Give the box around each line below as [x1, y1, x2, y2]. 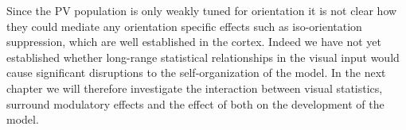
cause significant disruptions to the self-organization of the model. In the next [6, 64, 386, 81]
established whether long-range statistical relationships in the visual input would [6, 48, 400, 65]
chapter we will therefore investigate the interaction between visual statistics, [6, 79, 383, 96]
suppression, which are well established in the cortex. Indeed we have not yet [6, 33, 382, 50]
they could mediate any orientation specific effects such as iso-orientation [6, 17, 362, 34]
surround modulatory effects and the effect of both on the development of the [6, 95, 385, 112]
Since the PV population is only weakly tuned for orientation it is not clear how [6, 2, 397, 18]
